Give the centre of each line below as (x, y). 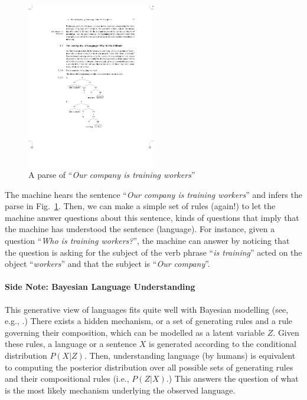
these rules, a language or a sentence (71, 344)
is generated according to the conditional (223, 344)
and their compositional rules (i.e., (67, 378)
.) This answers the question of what (232, 378)
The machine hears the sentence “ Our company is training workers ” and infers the (153, 194)
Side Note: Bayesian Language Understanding (100, 287)
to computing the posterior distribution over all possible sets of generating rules (149, 367)
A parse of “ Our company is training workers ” (112, 175)
